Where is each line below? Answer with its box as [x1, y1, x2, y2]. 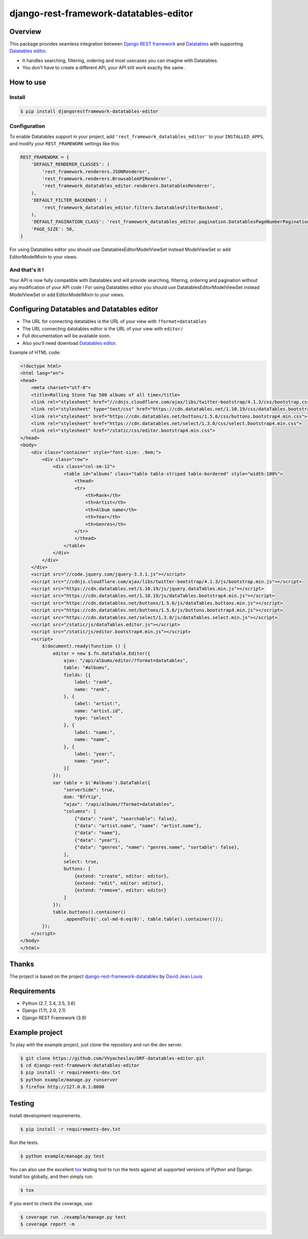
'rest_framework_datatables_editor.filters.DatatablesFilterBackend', [42, 204, 223, 210]
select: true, [63, 859, 100, 864]
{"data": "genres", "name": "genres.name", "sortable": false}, [74, 844, 240, 850]
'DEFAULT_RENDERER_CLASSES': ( [31, 162, 110, 167]
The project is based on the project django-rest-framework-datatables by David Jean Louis [9, 973, 203, 980]
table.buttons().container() [52, 909, 126, 915]
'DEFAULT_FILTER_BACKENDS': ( [31, 198, 107, 203]
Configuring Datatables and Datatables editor [9, 305, 159, 314]
